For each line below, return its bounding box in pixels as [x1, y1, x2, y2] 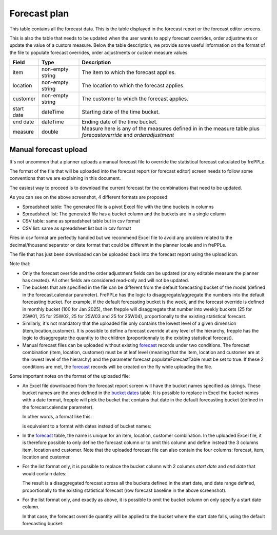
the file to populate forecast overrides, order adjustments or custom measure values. [9, 49, 189, 56]
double [41, 128, 58, 136]
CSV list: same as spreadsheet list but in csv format [22, 225, 131, 231]
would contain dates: [22, 470, 67, 476]
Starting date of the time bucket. [82, 108, 160, 116]
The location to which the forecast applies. [82, 82, 185, 89]
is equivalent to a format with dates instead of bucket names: [22, 423, 151, 429]
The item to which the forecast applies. [82, 69, 176, 76]
